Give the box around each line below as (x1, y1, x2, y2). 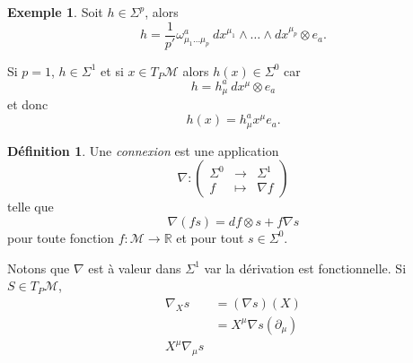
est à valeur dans (88, 258, 181, 277)
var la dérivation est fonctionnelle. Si (204, 258, 407, 277)
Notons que (7, 258, 70, 277)
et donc (7, 95, 48, 114)
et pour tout (176, 228, 244, 246)
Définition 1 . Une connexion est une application (7, 141, 279, 160)
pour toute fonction (7, 228, 115, 246)
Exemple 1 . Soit (7, 3, 103, 21)
